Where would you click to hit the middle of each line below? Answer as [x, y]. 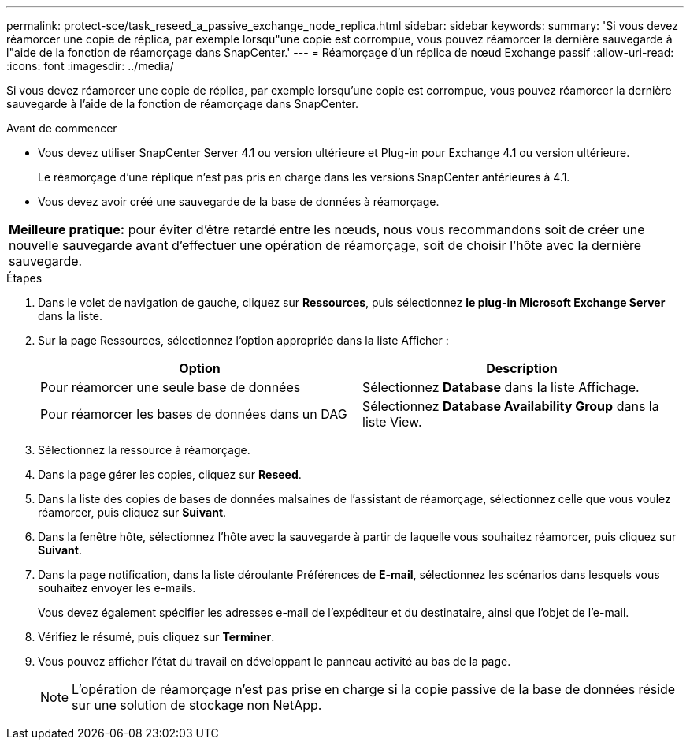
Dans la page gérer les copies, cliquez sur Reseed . [170, 474]
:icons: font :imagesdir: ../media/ [90, 66]
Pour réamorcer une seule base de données [171, 387]
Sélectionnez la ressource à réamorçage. [144, 450]
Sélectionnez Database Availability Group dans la [511, 406]
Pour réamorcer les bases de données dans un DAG [194, 414]
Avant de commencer [62, 128]
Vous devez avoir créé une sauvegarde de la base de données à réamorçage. [239, 201]
